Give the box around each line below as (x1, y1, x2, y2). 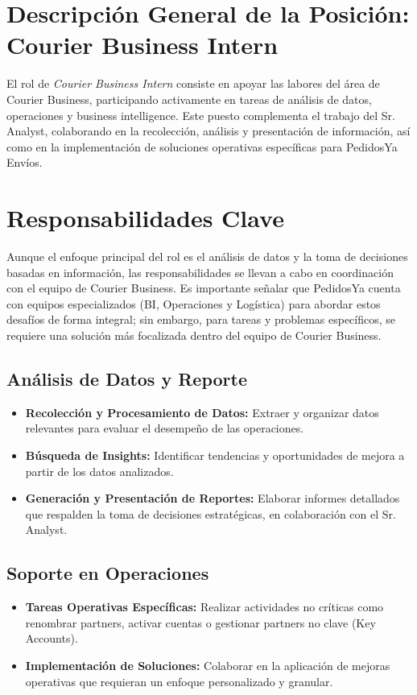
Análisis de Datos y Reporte (6, 366, 247, 391)
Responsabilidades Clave (6, 201, 284, 234)
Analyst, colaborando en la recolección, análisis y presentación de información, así (6, 122, 411, 139)
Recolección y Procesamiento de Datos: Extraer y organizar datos (25, 403, 379, 420)
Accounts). (25, 630, 78, 647)
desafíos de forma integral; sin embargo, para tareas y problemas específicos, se (6, 311, 396, 328)
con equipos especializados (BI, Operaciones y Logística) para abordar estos (6, 295, 381, 312)
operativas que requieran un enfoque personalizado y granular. (25, 672, 333, 689)
